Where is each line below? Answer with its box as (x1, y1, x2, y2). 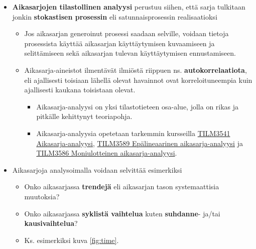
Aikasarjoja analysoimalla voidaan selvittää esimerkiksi (12, 164, 182, 175)
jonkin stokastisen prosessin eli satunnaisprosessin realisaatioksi (12, 11, 217, 22)
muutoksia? (24, 191, 60, 201)
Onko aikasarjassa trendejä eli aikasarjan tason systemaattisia (24, 181, 219, 192)
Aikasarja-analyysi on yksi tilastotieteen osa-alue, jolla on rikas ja (36, 101, 239, 111)
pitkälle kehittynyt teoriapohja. (36, 111, 133, 121)
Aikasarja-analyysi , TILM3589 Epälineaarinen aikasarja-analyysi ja (36, 138, 243, 148)
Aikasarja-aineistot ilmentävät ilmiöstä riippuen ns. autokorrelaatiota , (24, 64, 247, 75)
